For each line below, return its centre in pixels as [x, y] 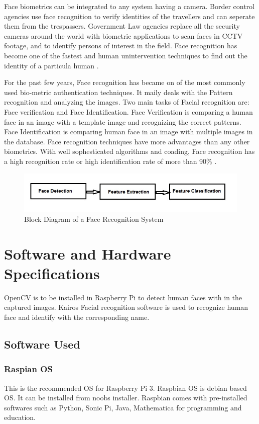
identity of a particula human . [51, 65]
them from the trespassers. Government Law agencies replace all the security [122, 26]
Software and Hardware [88, 253]
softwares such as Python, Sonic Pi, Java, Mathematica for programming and [123, 407]
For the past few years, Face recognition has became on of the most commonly [125, 82]
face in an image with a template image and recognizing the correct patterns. [123, 121]
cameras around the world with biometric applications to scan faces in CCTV [123, 35]
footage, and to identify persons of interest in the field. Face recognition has [121, 46]
